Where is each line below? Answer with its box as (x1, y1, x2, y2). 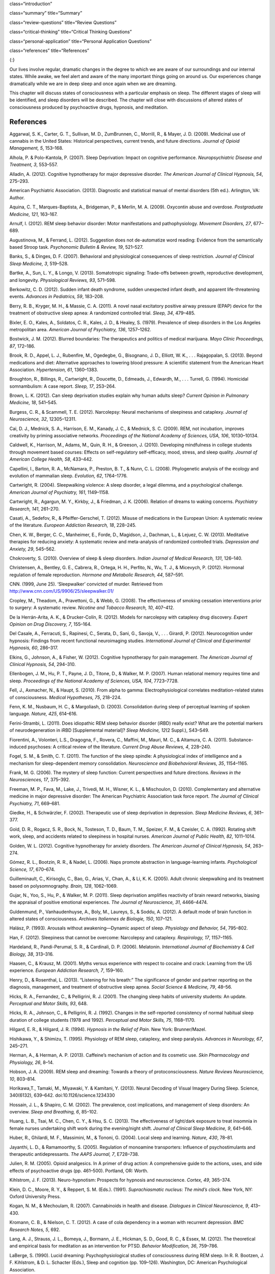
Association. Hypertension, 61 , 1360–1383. (9, 366, 98, 373)
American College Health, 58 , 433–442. (9, 456, 94, 462)
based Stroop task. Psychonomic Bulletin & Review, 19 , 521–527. (9, 244, 144, 250)
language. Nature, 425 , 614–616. (9, 711, 77, 717)
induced (9, 744, 27, 750)
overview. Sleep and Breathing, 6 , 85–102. (9, 1109, 98, 1115)
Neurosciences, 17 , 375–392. (9, 777, 71, 783)
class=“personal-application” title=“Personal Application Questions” (9, 38, 152, 44)
